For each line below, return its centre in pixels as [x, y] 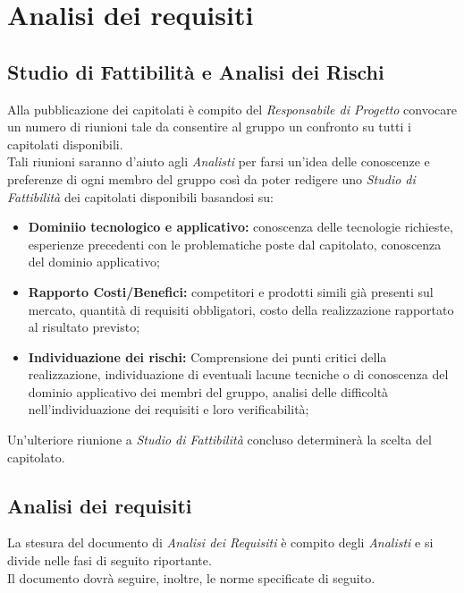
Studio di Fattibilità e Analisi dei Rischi [196, 71]
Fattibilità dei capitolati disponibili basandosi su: [140, 196]
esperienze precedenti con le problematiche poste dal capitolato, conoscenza [235, 244]
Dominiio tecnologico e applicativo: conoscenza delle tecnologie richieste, [240, 227]
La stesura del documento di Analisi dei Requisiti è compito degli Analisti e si [220, 542]
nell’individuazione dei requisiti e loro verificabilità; [169, 409]
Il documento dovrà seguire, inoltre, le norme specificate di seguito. [191, 577]
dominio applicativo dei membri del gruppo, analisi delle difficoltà [208, 391]
